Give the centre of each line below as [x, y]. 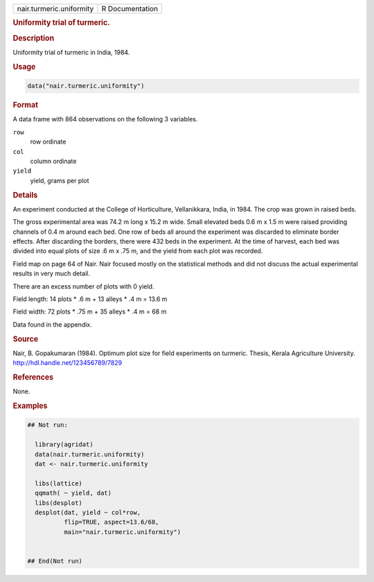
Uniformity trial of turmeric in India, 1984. [71, 52]
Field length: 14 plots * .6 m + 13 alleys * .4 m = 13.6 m [90, 299]
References [33, 377]
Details [25, 195]
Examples [30, 406]
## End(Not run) [55, 561]
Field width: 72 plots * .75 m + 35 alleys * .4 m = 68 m [90, 311]
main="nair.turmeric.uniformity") [122, 532]
